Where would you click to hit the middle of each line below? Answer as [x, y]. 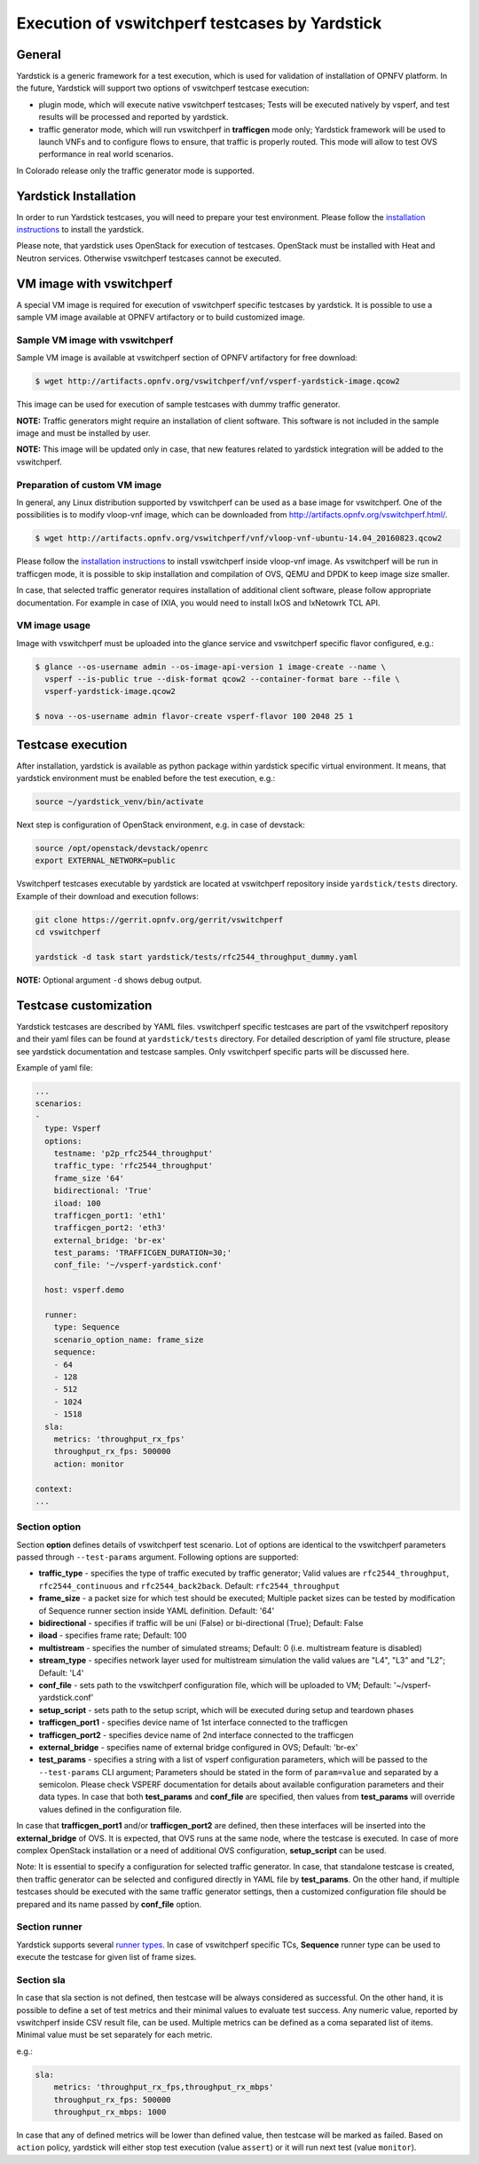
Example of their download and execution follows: [107, 896]
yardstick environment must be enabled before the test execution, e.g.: [146, 778]
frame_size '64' [89, 1178]
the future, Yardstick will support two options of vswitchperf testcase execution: [163, 88]
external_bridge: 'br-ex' [110, 1240]
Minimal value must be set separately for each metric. [114, 2035]
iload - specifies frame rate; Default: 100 [113, 1635]
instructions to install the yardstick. [80, 230]
